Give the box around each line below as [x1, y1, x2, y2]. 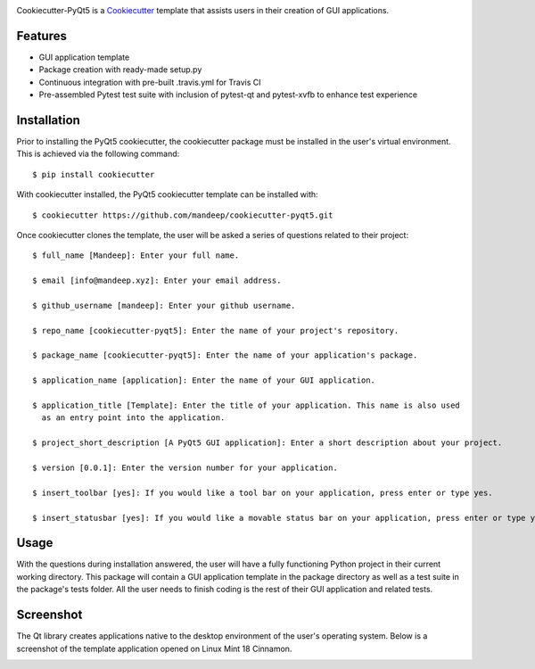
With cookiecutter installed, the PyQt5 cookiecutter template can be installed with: [16, 189, 318, 200]
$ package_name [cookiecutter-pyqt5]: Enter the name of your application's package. [32, 351, 418, 360]
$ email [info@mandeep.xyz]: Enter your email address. [32, 276, 282, 285]
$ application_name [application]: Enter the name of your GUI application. [32, 376, 376, 385]
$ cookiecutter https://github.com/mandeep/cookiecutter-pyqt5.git [32, 210, 333, 220]
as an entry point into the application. [41, 413, 226, 423]
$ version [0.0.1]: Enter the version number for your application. [32, 462, 338, 473]
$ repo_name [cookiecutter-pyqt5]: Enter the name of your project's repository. [32, 326, 399, 335]
